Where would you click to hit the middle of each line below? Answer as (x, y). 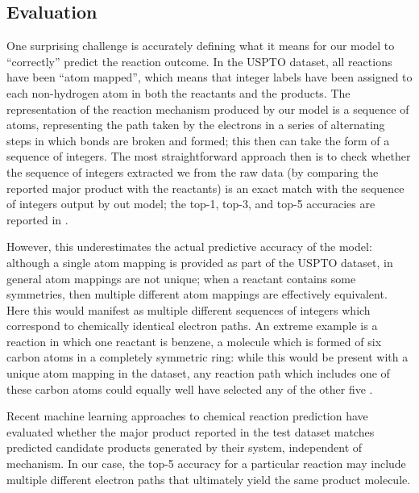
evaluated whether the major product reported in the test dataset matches (191, 431)
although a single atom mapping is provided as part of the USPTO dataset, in (200, 262)
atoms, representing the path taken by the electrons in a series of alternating (196, 125)
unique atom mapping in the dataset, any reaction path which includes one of (198, 373)
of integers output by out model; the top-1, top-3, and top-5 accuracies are (191, 204)
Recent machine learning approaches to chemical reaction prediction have (187, 416)
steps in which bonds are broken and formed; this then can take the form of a (198, 140)
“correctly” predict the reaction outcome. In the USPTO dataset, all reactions (199, 61)
